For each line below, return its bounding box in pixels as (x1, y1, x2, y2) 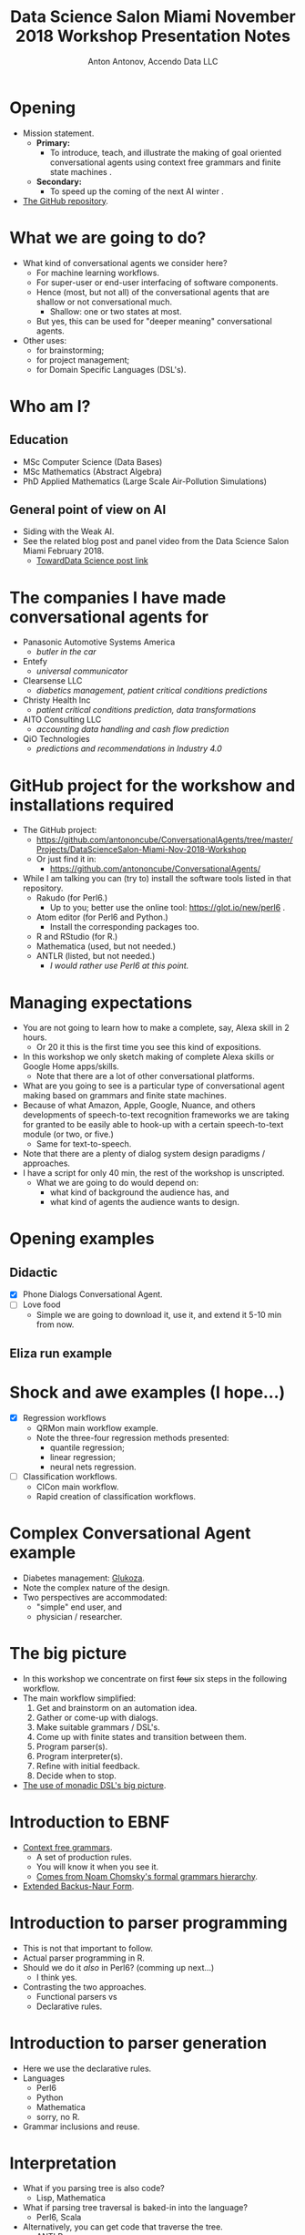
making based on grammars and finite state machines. (22, 1090, 228, 1101)
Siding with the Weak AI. (22, 526, 115, 537)
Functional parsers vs (36, 1991, 118, 2002)
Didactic (9, 1264, 58, 1280)
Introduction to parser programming (9, 1912, 289, 1933)
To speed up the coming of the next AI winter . (49, 185, 225, 197)
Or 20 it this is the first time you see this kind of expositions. (36, 1042, 262, 1053)
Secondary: (36, 176, 82, 187)
